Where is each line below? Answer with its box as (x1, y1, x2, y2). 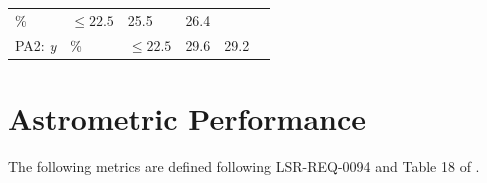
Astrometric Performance (8, 97, 367, 138)
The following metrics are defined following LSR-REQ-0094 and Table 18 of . (8, 155, 480, 176)
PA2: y (15, 34, 57, 55)
